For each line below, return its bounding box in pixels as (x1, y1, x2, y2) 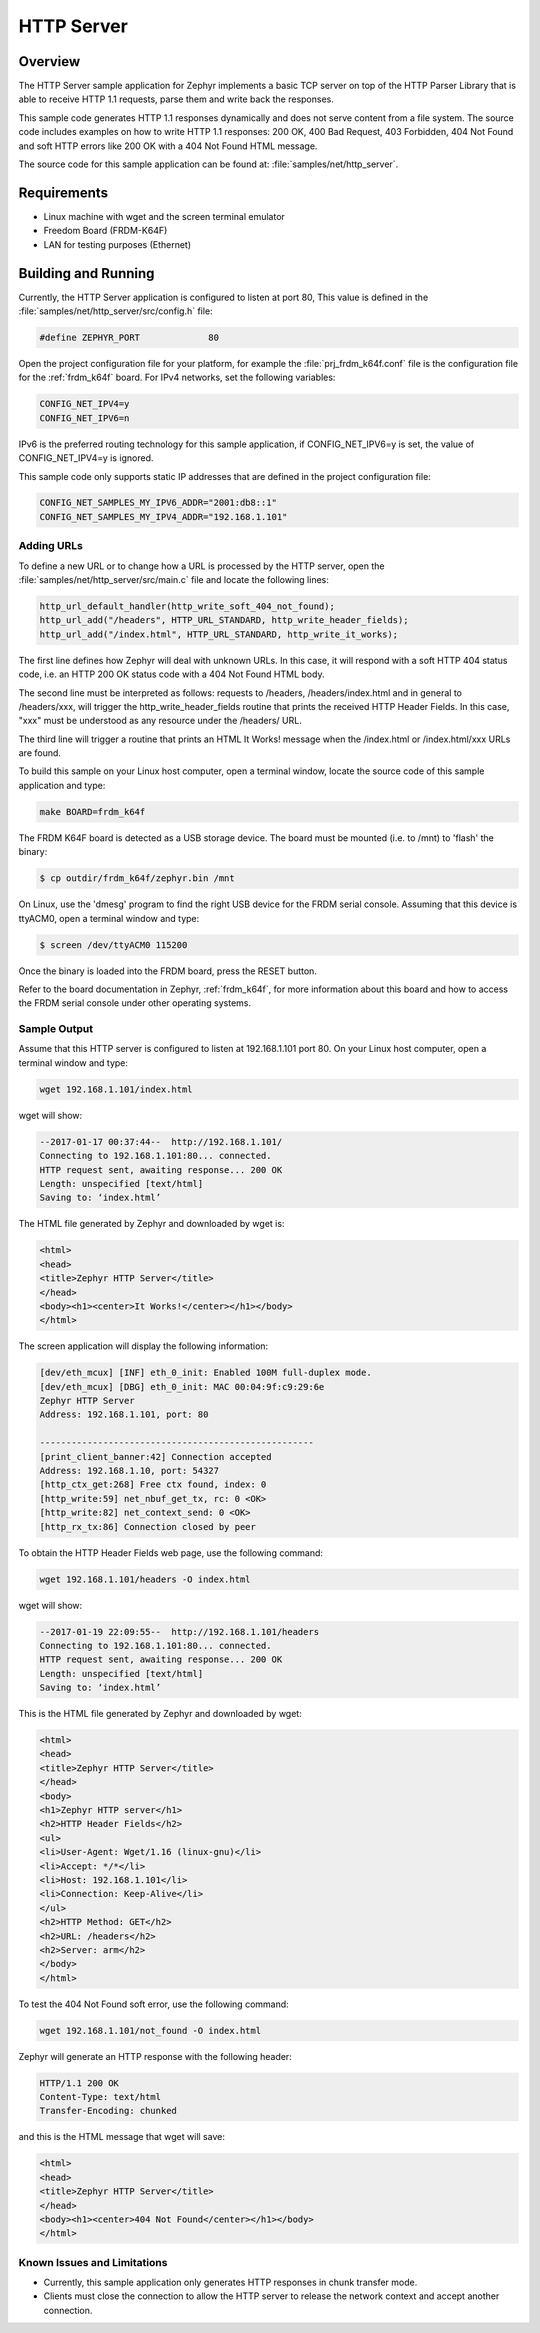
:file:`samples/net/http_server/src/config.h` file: (18, 305, 214, 317)
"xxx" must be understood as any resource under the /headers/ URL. (18, 715, 302, 727)
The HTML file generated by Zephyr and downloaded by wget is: (18, 1218, 285, 1230)
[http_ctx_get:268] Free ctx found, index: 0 (39, 1479, 267, 1490)
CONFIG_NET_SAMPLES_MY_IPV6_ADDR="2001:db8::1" (39, 497, 277, 509)
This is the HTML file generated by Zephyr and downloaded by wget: (18, 1708, 302, 1720)
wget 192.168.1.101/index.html (39, 1083, 194, 1095)
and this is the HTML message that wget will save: (18, 2131, 225, 2143)
